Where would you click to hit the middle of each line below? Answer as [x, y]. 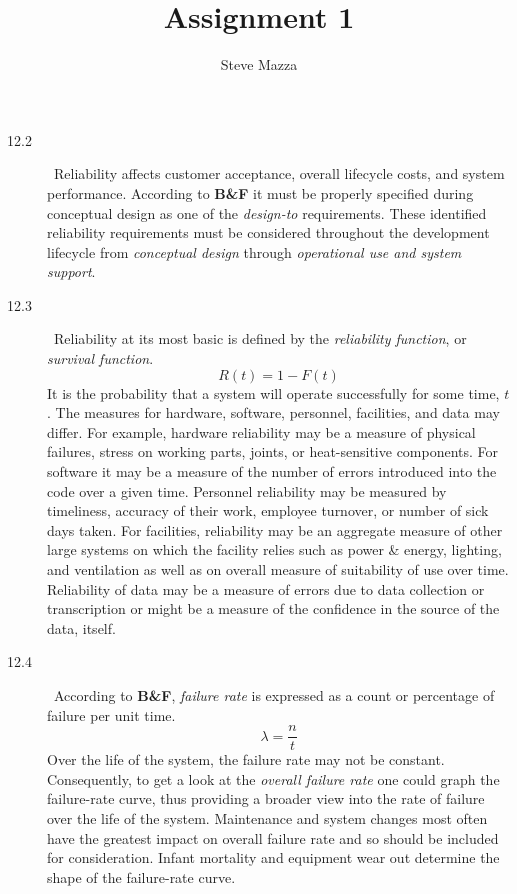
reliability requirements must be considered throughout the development [268, 232]
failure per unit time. [111, 714]
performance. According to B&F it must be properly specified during [260, 192]
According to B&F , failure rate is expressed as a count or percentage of [274, 694]
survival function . [100, 358]
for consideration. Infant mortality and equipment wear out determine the [273, 857]
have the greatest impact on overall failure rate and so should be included [273, 837]
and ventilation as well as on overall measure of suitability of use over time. [278, 569]
